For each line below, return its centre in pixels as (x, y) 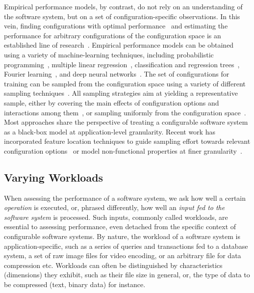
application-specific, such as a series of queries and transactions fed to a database (126, 246)
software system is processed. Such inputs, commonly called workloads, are (116, 217)
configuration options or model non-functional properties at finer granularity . (123, 150)
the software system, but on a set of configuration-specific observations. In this (122, 16)
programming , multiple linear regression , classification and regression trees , (122, 64)
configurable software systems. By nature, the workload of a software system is (122, 236)
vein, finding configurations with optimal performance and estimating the (116, 26)
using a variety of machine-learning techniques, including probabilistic (109, 54)
